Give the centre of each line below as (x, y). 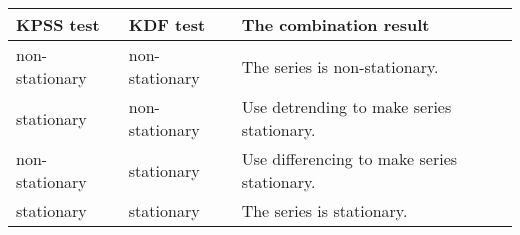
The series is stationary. (324, 210)
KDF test (167, 24)
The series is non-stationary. (340, 66)
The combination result (335, 24)
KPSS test (58, 24)
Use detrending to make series (346, 106)
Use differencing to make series (349, 158)
